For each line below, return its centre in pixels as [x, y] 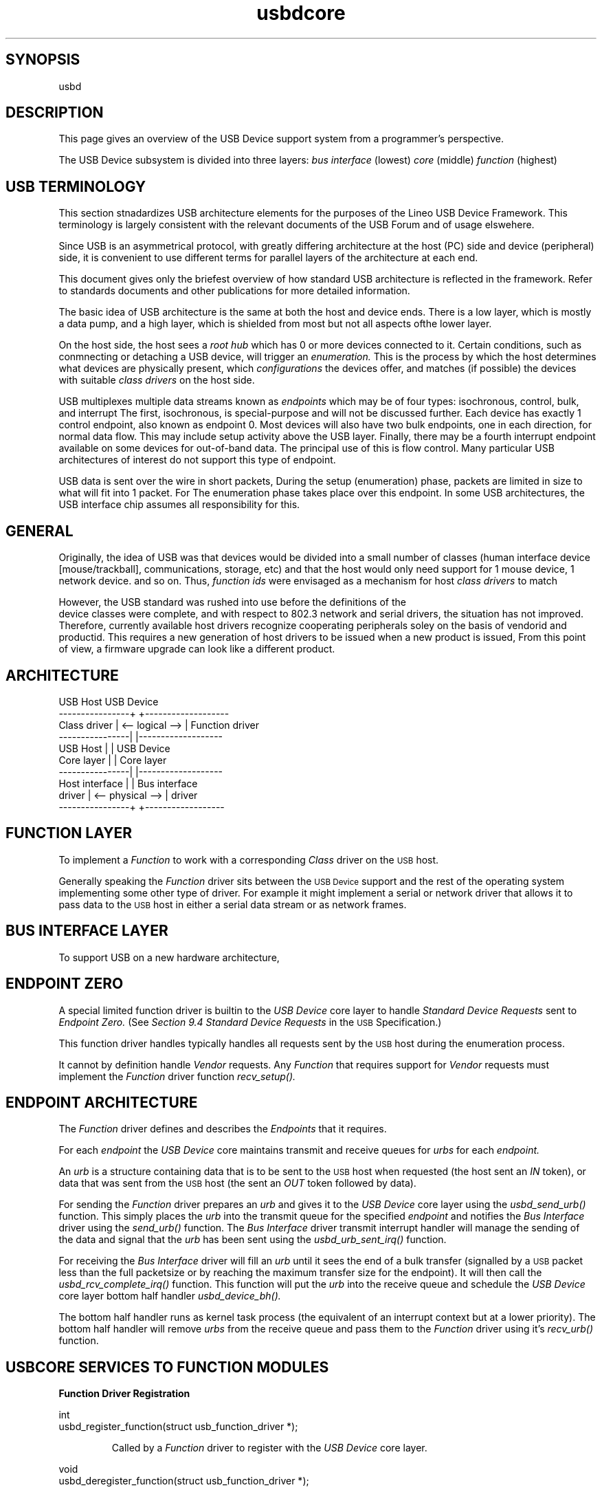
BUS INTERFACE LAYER [87, 931]
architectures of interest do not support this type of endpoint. [197, 460]
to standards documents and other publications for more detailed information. [234, 291]
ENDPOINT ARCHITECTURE [102, 1102]
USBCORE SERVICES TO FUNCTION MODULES [167, 1367]
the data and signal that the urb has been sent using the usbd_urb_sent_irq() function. [253, 1240]
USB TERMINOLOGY [76, 186]
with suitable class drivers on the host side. [157, 380]
